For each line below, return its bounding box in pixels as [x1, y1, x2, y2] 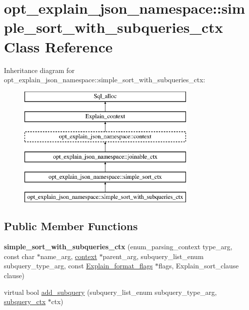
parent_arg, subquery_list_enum [103, 251, 204, 261]
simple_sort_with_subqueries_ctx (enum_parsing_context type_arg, [4, 241, 232, 252]
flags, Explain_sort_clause [158, 261, 239, 271]
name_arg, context [40, 251, 97, 261]
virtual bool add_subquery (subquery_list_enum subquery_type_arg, [4, 286, 217, 297]
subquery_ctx [4, 296, 46, 307]
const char [4, 251, 35, 261]
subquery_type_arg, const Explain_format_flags [4, 261, 153, 271]
